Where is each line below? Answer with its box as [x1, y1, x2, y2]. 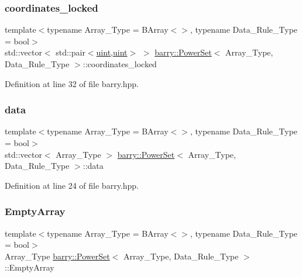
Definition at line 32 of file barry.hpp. [5, 77, 139, 89]
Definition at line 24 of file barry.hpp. [5, 179, 139, 191]
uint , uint [96, 46, 128, 58]
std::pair [56, 46, 85, 58]
